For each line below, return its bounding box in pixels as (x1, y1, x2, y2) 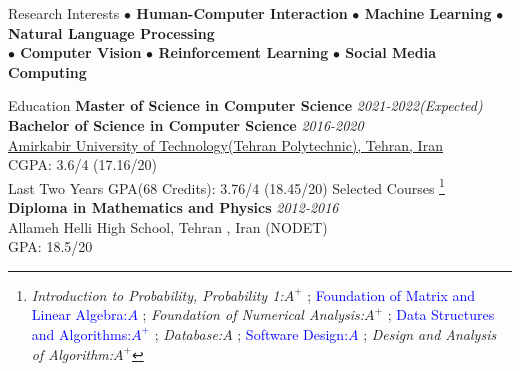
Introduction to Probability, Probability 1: (31, 284, 284, 305)
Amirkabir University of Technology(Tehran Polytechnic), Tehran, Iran (8, 134, 443, 155)
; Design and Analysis (363, 323, 497, 344)
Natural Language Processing (8, 22, 215, 43)
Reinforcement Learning (158, 42, 329, 63)
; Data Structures (387, 304, 495, 325)
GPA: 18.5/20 (8, 236, 93, 257)
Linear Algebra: (31, 304, 128, 325)
